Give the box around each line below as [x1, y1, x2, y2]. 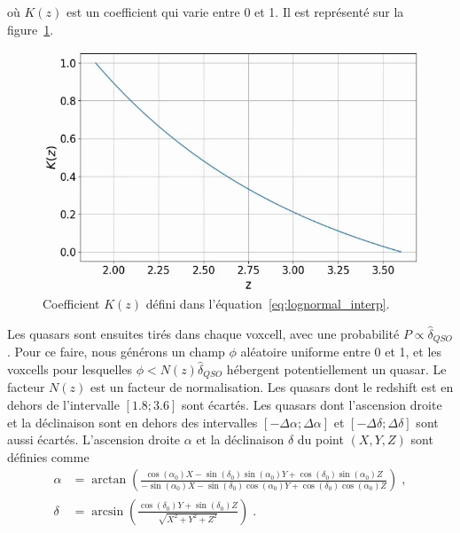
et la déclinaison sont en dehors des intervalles [7, 412, 258, 431]
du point [297, 430, 344, 449]
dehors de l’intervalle [7, 396, 120, 414]
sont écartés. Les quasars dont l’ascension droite [181, 396, 442, 414]
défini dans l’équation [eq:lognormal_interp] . [145, 294, 390, 313]
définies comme [7, 447, 90, 466]
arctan [91, 474, 127, 487]
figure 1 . [7, 20, 54, 38]
